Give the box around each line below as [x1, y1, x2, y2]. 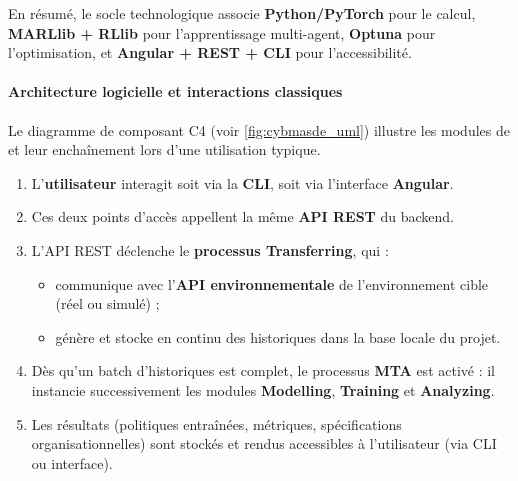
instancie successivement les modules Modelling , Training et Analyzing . [31, 379, 495, 400]
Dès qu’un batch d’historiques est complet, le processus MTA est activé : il [31, 360, 496, 381]
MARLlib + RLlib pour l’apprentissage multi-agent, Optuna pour [8, 22, 436, 43]
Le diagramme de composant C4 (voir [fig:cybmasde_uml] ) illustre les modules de [8, 119, 510, 140]
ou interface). [31, 452, 113, 473]
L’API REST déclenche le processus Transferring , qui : [31, 239, 389, 260]
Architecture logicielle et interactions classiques [8, 81, 343, 102]
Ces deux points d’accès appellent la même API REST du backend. [31, 206, 455, 227]
